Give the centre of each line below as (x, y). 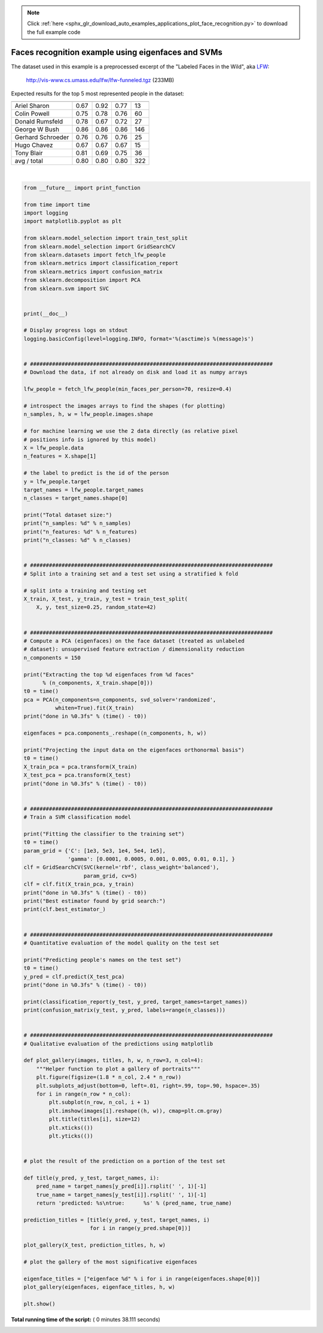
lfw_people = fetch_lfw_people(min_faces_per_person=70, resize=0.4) (128, 389)
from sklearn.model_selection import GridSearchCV (100, 246)
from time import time (57, 204)
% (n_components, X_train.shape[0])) (98, 683)
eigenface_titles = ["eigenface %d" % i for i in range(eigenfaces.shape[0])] (142, 1278)
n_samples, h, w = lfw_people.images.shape (89, 414)
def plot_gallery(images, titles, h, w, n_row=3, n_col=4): (114, 1060)
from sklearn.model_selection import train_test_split (106, 238)
